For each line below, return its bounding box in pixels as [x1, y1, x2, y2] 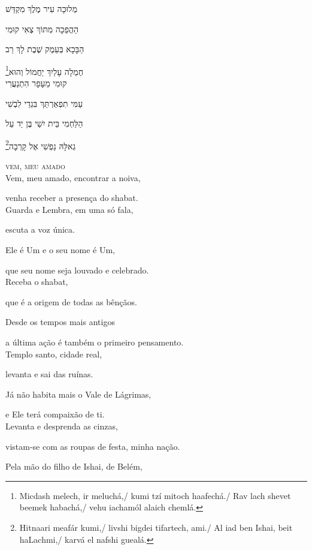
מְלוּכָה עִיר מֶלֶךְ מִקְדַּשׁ [5, 2, 77, 14]
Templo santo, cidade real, [5, 347, 102, 360]
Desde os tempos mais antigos [5, 315, 115, 328]
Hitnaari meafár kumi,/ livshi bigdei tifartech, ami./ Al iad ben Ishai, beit [19, 521, 293, 533]
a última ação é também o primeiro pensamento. [5, 336, 184, 348]
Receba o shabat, [5, 275, 68, 288]
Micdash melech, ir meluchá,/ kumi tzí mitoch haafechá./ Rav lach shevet [19, 489, 291, 501]
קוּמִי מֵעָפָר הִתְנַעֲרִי [5, 77, 67, 89]
